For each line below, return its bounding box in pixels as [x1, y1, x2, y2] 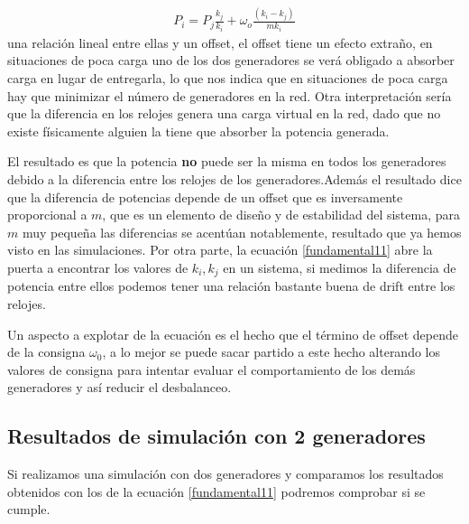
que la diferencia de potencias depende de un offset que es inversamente [7, 187, 403, 206]
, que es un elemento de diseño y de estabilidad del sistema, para [102, 205, 461, 224]
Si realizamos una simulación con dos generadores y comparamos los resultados [7, 464, 444, 483]
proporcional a [7, 205, 87, 224]
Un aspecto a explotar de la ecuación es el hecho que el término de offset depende [7, 324, 458, 343]
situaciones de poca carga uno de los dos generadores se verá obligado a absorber [7, 51, 455, 70]
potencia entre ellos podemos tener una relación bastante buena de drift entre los [7, 276, 455, 295]
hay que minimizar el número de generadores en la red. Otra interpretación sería [7, 86, 452, 105]
